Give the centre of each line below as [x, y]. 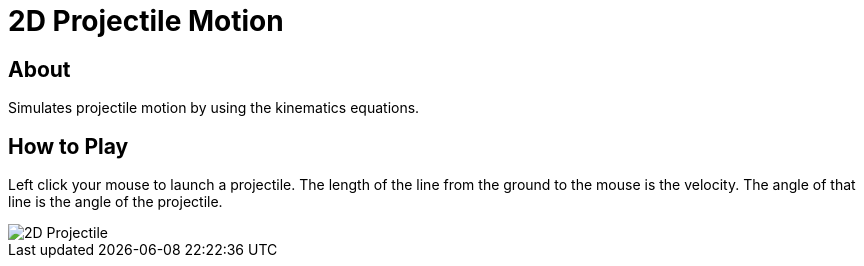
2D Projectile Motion [146, 21]
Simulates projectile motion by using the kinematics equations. [214, 108]
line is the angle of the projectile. [115, 202]
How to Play [68, 146]
